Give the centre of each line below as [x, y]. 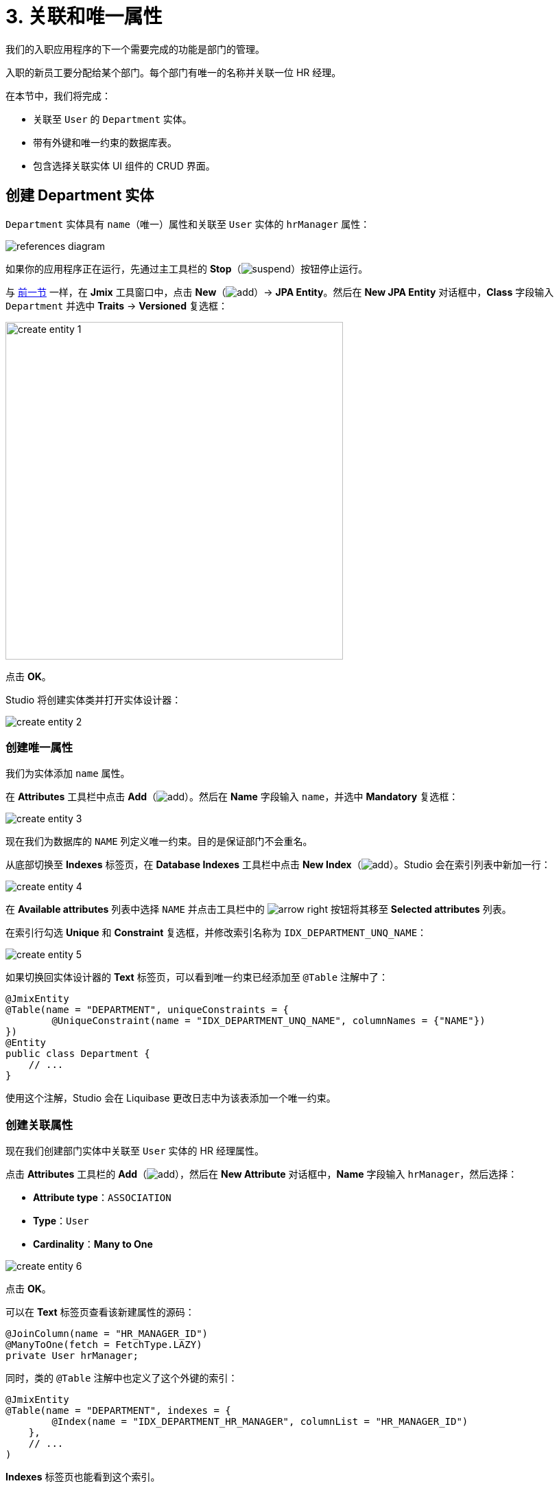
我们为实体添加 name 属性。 [68, 774]
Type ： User [61, 1221]
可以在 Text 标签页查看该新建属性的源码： [100, 1312]
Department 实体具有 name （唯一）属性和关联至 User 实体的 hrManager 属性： [188, 224]
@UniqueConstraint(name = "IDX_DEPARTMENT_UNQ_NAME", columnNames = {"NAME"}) [269, 1021]
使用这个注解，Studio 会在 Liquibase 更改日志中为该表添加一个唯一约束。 [171, 1098]
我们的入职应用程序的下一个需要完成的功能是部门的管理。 [135, 49]
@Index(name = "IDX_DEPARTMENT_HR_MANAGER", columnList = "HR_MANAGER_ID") [260, 1422]
